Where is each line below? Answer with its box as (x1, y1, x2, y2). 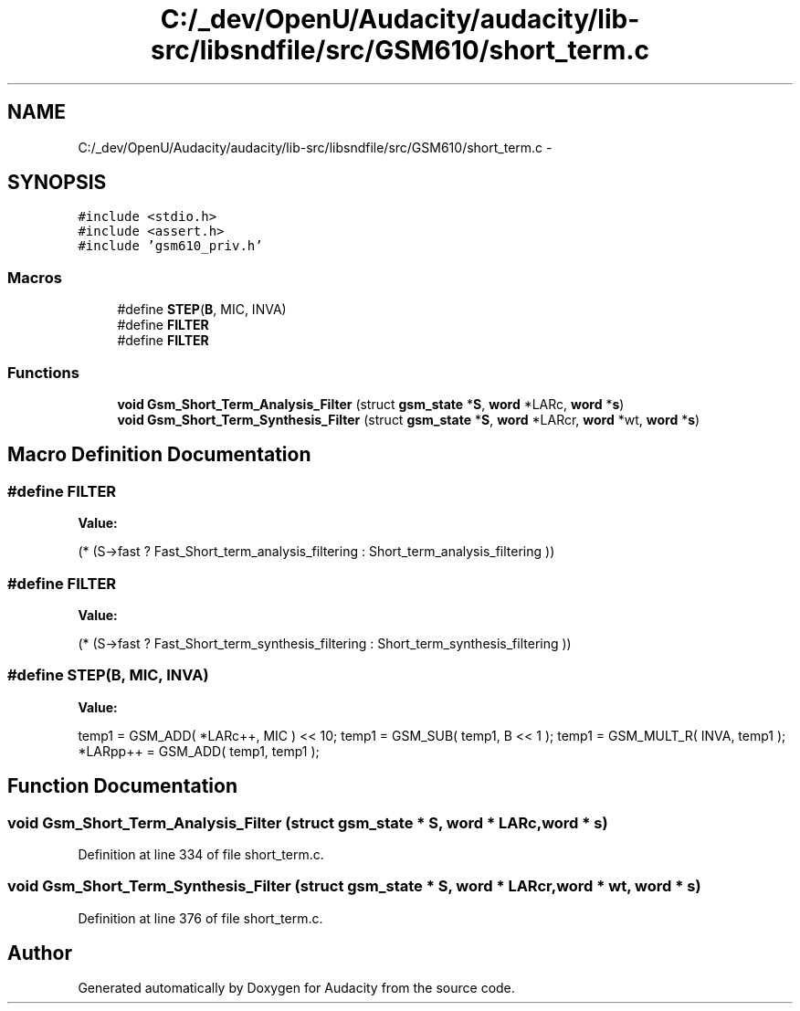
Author (7, 942, 72, 965)
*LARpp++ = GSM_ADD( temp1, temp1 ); (78, 742, 320, 759)
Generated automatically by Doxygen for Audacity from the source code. (78, 980, 515, 996)
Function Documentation (7, 774, 237, 798)
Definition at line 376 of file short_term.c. (78, 910, 323, 926)
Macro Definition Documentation (7, 443, 311, 467)
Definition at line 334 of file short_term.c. (78, 846, 324, 862)
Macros (7, 268, 62, 287)
